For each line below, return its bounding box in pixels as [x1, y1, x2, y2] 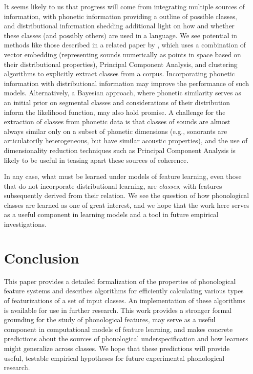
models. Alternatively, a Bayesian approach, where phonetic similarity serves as [4, 88, 241, 98]
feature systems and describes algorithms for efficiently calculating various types [4, 286, 244, 296]
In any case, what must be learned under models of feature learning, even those [4, 171, 242, 181]
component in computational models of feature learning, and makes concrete [4, 324, 233, 334]
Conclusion [4, 247, 80, 267]
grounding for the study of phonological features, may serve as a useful [4, 314, 216, 325]
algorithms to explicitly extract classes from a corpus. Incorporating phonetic [4, 68, 235, 79]
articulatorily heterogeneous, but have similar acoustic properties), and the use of [4, 135, 248, 146]
